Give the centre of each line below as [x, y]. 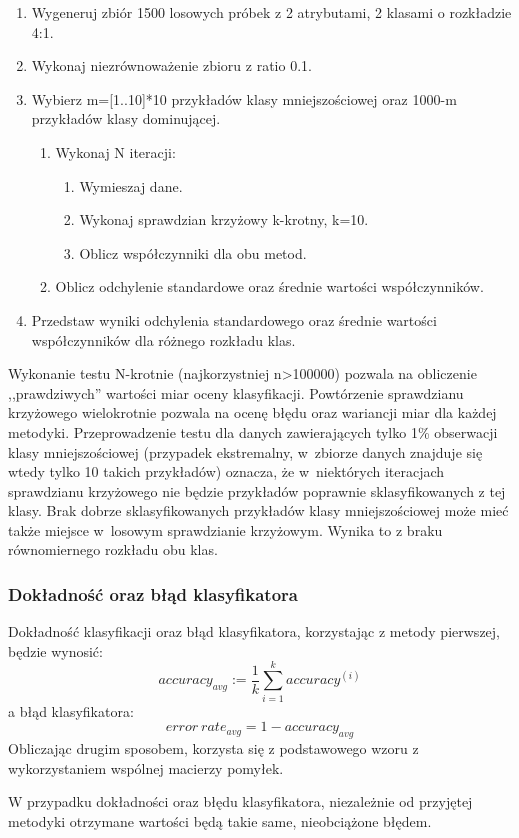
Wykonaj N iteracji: [115, 151]
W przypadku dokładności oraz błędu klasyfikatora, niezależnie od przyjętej [240, 801]
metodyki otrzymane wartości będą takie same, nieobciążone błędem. [220, 820]
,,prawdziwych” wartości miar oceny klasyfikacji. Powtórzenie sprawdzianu [236, 392]
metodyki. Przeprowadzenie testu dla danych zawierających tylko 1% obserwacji [253, 431]
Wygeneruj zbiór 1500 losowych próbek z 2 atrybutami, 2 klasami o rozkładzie [271, 12]
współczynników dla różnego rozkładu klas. [163, 339]
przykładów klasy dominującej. [126, 118]
